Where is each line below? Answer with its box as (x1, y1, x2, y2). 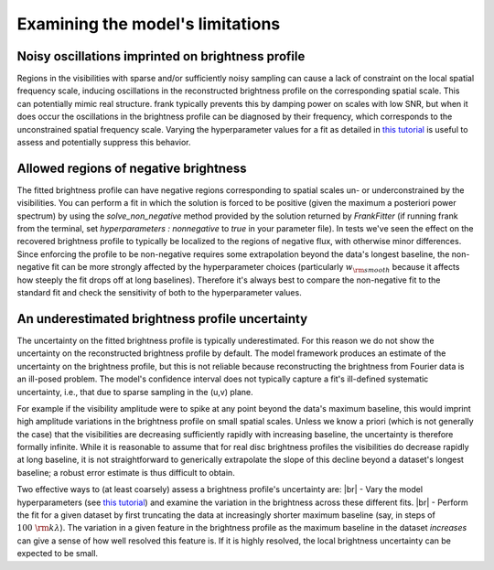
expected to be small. (16, 548, 99, 559)
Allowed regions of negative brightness (16, 160, 247, 176)
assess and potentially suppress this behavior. (16, 137, 191, 148)
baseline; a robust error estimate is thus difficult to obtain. (16, 467, 235, 478)
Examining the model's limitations (16, 14, 281, 34)
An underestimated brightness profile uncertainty (16, 311, 308, 327)
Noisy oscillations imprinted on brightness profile (16, 48, 306, 64)
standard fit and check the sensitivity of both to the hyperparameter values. (16, 287, 302, 298)
